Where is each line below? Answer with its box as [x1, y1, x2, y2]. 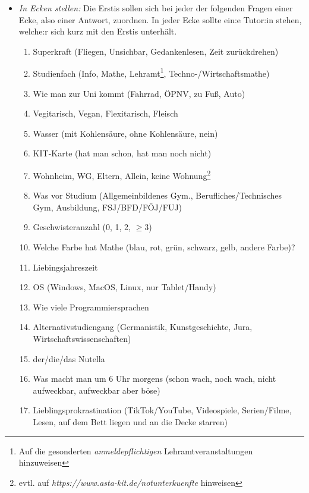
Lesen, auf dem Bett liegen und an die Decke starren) [33, 415, 228, 428]
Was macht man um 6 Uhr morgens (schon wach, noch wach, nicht [33, 372, 276, 385]
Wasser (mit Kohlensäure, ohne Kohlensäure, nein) [33, 127, 218, 139]
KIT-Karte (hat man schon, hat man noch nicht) [33, 147, 212, 159]
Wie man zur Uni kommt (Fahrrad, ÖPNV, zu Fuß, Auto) [33, 87, 245, 99]
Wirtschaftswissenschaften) [33, 332, 131, 344]
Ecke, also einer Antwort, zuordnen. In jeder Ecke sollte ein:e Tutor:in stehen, [18, 13, 302, 26]
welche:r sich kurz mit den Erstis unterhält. [18, 25, 177, 37]
